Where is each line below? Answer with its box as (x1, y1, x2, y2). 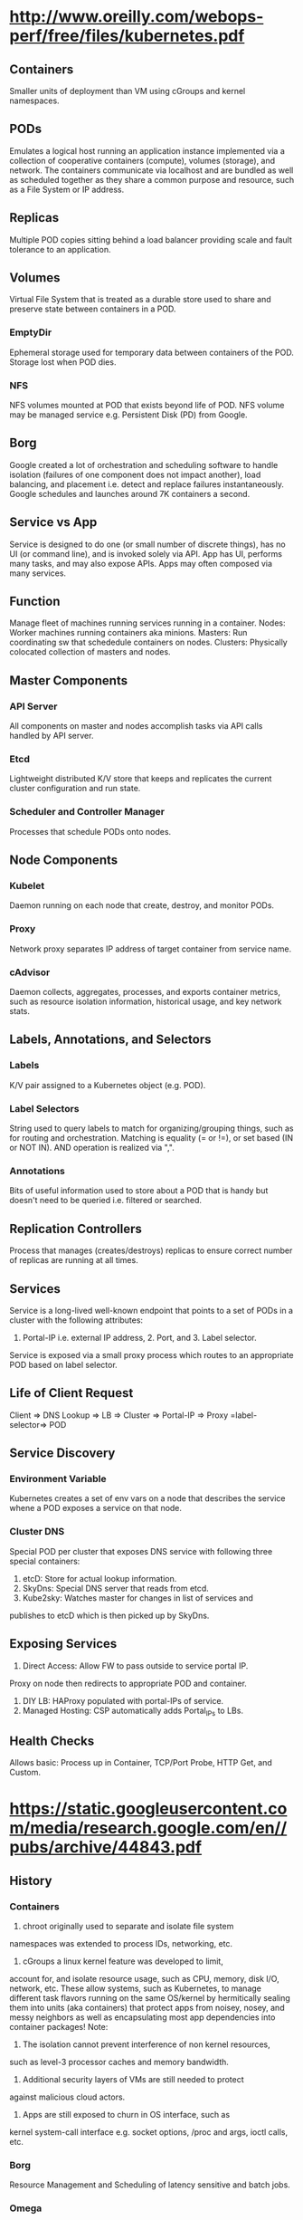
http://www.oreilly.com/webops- (9, 6, 264, 27)
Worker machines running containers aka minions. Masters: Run (9, 627, 248, 638)
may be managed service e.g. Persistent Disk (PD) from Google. (9, 409, 248, 420)
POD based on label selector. (9, 1359, 118, 1370)
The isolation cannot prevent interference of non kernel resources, (22, 2039, 271, 2050)
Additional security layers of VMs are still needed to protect (22, 2074, 244, 2085)
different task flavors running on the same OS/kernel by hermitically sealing (9, 1993, 291, 2004)
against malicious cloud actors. (9, 2091, 126, 2102)
